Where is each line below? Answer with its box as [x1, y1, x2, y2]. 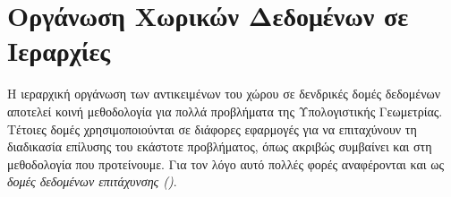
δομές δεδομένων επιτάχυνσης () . [7, 172, 177, 191]
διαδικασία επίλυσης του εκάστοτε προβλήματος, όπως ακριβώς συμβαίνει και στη [7, 137, 432, 156]
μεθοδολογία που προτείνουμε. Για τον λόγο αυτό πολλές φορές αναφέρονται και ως [7, 154, 444, 173]
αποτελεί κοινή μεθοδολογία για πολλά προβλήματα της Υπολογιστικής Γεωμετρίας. [7, 101, 443, 120]
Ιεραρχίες [7, 32, 111, 69]
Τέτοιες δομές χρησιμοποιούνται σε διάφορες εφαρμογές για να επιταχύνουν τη [7, 119, 417, 138]
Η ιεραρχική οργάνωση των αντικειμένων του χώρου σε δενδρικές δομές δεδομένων [7, 84, 441, 103]
